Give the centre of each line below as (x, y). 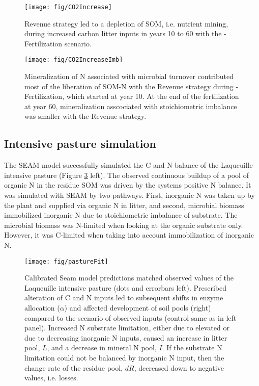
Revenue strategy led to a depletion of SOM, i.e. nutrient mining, (126, 23)
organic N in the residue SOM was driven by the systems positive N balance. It (128, 185)
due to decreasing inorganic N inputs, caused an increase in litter (126, 337)
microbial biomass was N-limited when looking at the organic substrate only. (124, 225)
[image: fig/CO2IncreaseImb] (74, 60)
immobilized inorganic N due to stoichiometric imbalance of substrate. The (121, 215)
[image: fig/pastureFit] (66, 261)
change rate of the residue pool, (74, 367)
